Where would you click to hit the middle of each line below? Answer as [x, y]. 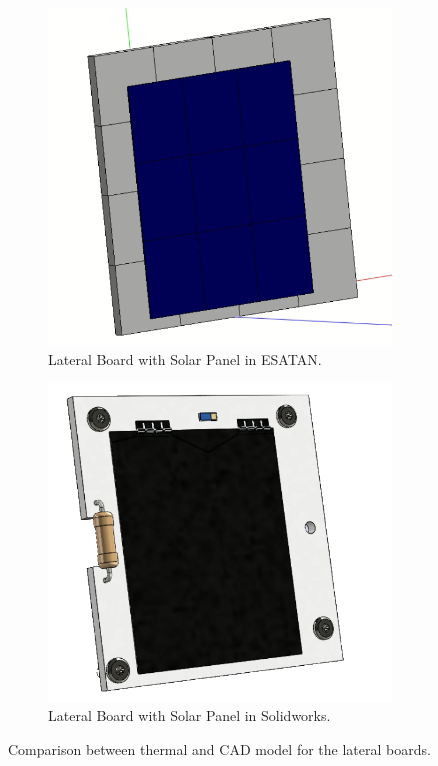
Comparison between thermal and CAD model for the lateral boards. [219, 748]
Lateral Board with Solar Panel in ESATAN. [185, 358]
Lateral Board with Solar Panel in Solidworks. [189, 715]
